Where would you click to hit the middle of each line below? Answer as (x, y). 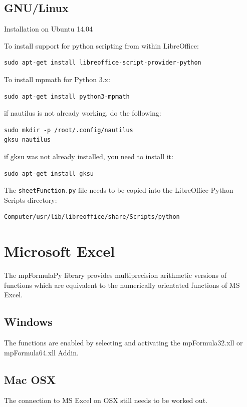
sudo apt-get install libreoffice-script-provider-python (103, 63)
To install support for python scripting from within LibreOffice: (101, 45)
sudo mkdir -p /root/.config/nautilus (69, 130)
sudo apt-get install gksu (49, 173)
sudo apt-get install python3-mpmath (67, 96)
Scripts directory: (31, 199)
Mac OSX (30, 379)
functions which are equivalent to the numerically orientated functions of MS (122, 285)
